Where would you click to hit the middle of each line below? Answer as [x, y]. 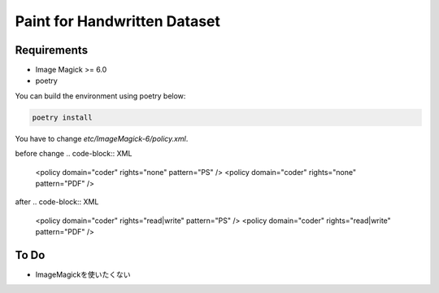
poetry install [62, 117]
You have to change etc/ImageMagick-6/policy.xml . [102, 138]
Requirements [52, 50]
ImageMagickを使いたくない [83, 275]
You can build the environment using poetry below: [100, 96]
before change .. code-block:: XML [74, 154]
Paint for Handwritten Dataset [118, 21]
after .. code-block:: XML [57, 202]
